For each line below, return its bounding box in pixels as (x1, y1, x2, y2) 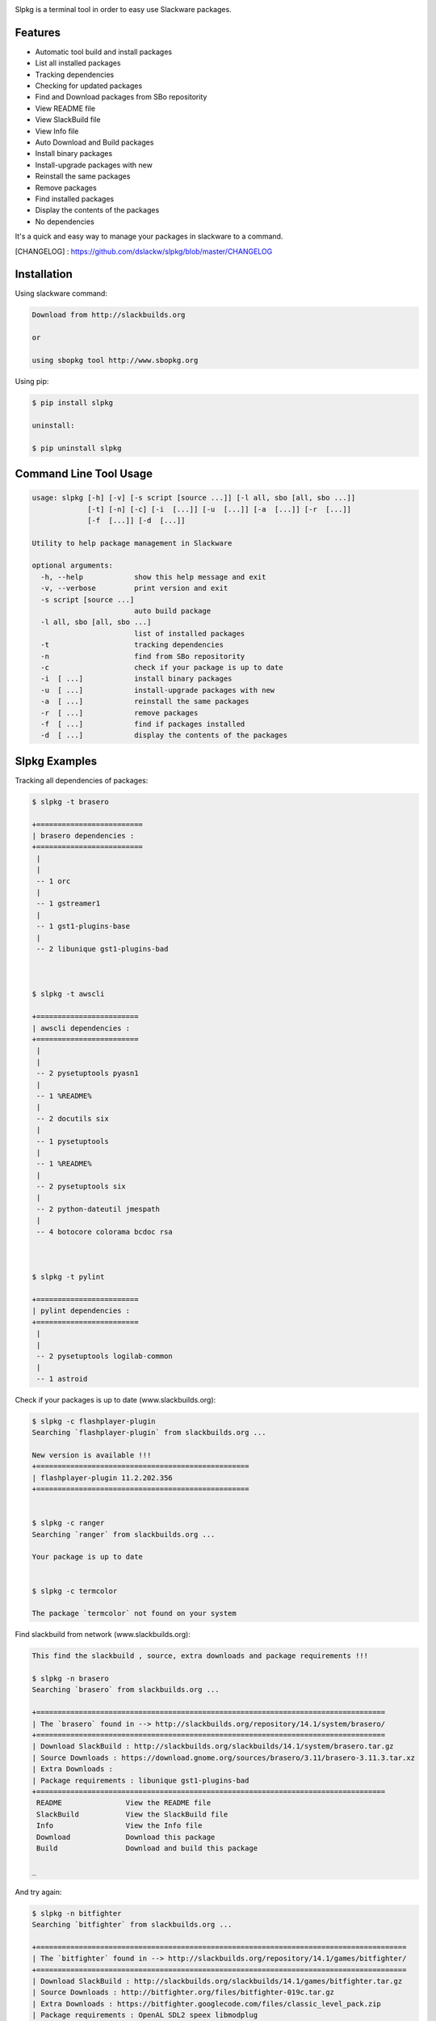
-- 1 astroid (36, 1374, 88, 1383)
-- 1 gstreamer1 (36, 899, 101, 909)
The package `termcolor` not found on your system (31, 1609, 237, 1618)
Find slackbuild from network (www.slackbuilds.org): (15, 1630, 191, 1639)
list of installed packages (133, 629, 245, 638)
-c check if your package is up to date (40, 663, 283, 672)
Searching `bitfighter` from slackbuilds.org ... (31, 1920, 233, 1930)
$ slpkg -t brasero (31, 797, 109, 806)
